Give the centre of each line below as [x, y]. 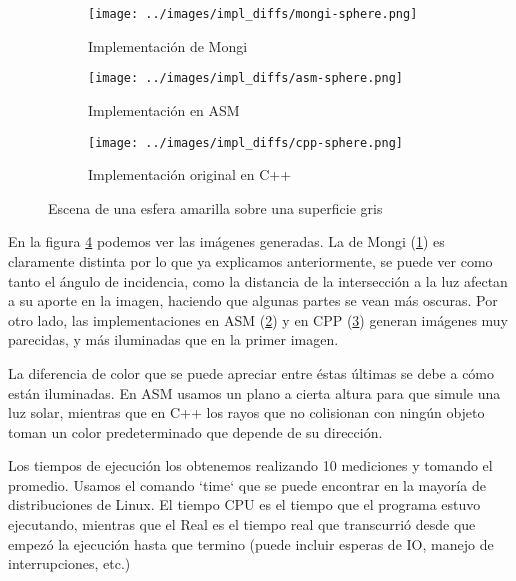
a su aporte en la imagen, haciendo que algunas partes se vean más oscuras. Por [253, 300]
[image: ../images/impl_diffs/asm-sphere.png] [245, 78]
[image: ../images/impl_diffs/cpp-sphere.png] [245, 142]
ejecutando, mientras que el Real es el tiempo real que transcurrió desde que [242, 524]
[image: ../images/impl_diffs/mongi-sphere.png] [253, 14]
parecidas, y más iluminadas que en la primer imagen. [173, 339]
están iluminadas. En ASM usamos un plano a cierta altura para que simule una [254, 392]
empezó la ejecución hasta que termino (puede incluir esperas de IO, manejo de [251, 543]
